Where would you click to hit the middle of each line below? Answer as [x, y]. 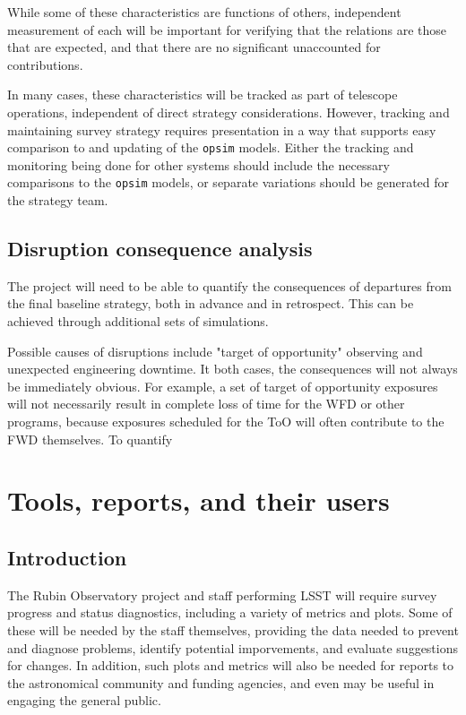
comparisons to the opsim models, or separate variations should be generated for [229, 182]
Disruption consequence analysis [160, 249]
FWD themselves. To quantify [90, 439]
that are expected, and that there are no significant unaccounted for [194, 47]
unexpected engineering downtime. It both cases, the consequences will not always [233, 369]
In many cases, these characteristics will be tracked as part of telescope [203, 95]
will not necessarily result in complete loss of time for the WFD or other [206, 404]
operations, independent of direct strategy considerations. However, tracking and [229, 112]
